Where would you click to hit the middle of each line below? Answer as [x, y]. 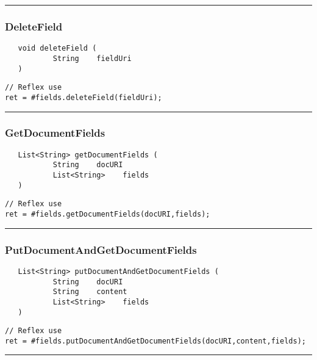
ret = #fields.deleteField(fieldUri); [84, 97]
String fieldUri [92, 58]
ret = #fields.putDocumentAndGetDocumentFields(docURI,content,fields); [155, 341]
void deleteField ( [57, 49]
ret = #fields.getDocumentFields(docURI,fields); [108, 214]
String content [90, 292]
